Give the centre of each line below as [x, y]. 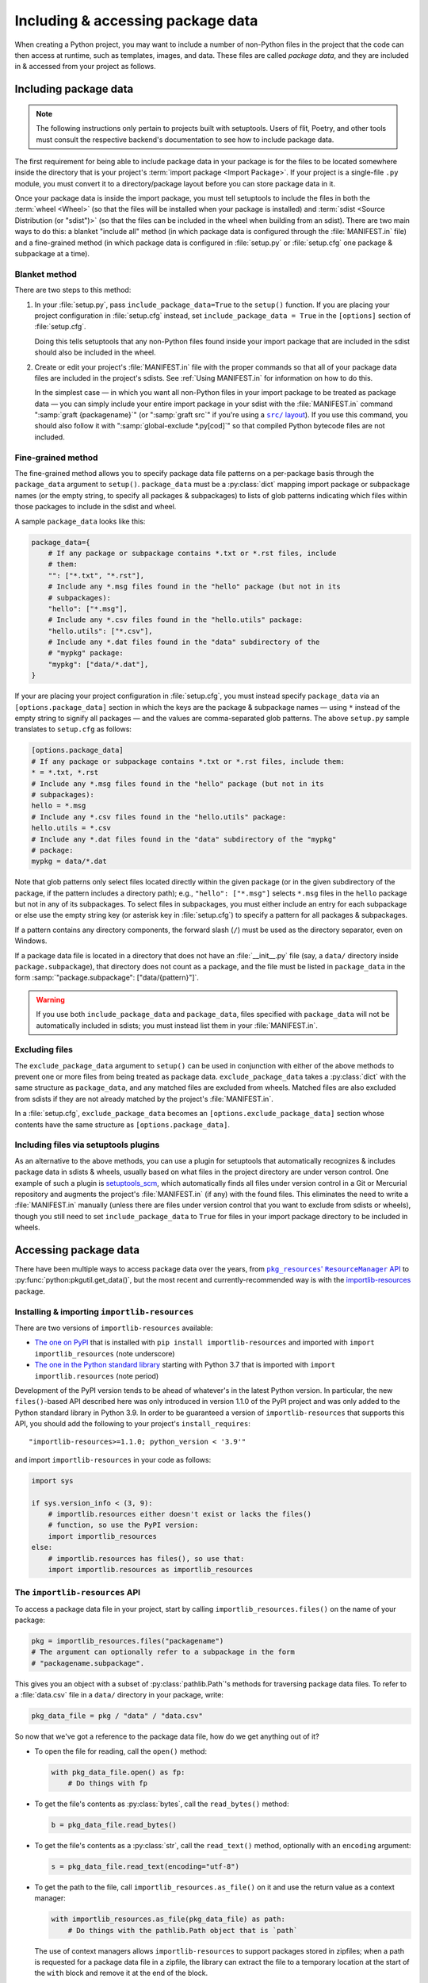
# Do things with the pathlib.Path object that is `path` [183, 1930]
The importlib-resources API [78, 1593]
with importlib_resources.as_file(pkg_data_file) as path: [168, 1919]
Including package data [74, 89]
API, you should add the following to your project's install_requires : [133, 1424]
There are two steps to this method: [73, 290]
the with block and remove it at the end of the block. [121, 1973]
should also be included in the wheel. [95, 352]
